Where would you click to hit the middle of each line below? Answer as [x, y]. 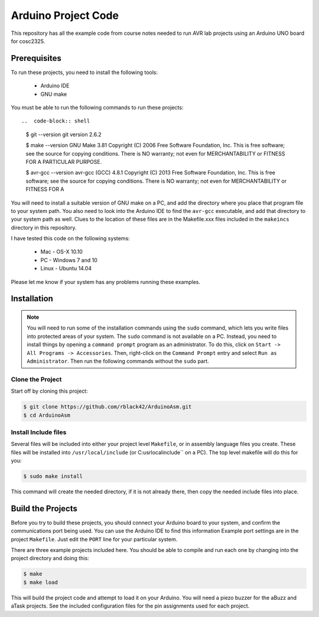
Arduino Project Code [65, 15]
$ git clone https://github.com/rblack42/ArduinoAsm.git [108, 407]
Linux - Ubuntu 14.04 [66, 269]
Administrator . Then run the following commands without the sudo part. [118, 361]
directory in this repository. [44, 227]
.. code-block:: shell [56, 121]
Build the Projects [44, 508]
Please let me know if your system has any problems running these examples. [106, 282]
